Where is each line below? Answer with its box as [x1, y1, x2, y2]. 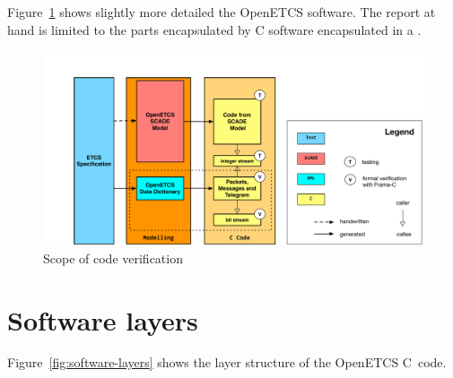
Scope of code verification [43, 248, 183, 267]
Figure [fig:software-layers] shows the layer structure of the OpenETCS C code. [7, 353, 447, 372]
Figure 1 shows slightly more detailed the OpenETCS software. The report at [7, 3, 436, 21]
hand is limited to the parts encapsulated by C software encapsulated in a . [7, 20, 422, 39]
